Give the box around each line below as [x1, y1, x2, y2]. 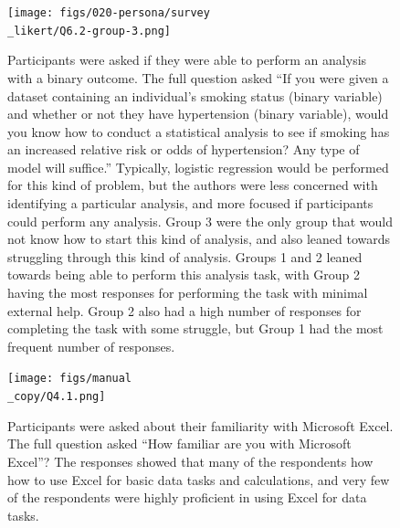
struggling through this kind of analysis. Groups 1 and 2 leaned [7, 247, 363, 266]
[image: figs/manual [7, 372, 132, 385]
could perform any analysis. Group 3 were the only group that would [7, 211, 394, 230]
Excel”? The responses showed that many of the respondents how [7, 451, 374, 470]
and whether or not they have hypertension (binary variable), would [7, 104, 389, 123]
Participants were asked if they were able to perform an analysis [7, 50, 367, 69]
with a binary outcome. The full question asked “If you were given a [7, 68, 389, 87]
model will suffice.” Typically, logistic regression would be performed [7, 157, 389, 176]
